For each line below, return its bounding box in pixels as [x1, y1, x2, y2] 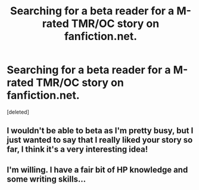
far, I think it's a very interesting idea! [7, 145, 148, 155]
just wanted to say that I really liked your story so [7, 135, 193, 145]
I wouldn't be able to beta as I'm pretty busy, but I [7, 125, 194, 136]
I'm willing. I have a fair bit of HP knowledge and [7, 164, 188, 174]
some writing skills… [7, 174, 86, 184]
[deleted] [7, 108, 29, 115]
